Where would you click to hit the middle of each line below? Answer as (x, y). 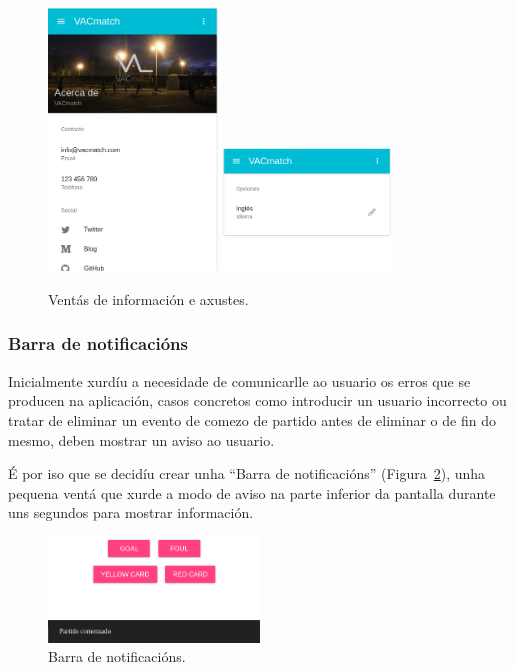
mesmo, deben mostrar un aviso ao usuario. (141, 439)
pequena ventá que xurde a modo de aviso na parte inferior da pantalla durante (252, 492)
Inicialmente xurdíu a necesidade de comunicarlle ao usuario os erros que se (239, 380)
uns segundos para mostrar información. (131, 512)
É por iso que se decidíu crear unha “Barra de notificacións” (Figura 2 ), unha (247, 473)
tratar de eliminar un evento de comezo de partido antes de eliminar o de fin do (252, 419)
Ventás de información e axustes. (148, 298)
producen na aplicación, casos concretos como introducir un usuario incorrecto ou (257, 400)
